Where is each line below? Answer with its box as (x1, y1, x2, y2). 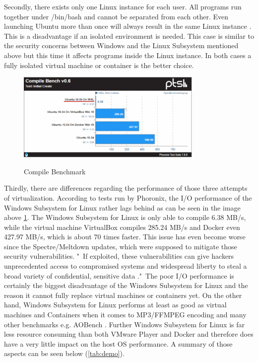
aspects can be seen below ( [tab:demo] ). (4, 348, 125, 359)
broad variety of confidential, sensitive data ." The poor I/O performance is (4, 270, 234, 281)
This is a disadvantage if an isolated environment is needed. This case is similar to (4, 30, 254, 41)
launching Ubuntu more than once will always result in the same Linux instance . (4, 21, 252, 31)
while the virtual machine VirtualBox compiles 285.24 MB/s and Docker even (4, 221, 240, 232)
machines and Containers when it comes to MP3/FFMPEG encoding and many (4, 309, 247, 320)
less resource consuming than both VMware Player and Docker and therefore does (4, 329, 254, 339)
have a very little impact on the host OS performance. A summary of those (4, 338, 233, 349)
